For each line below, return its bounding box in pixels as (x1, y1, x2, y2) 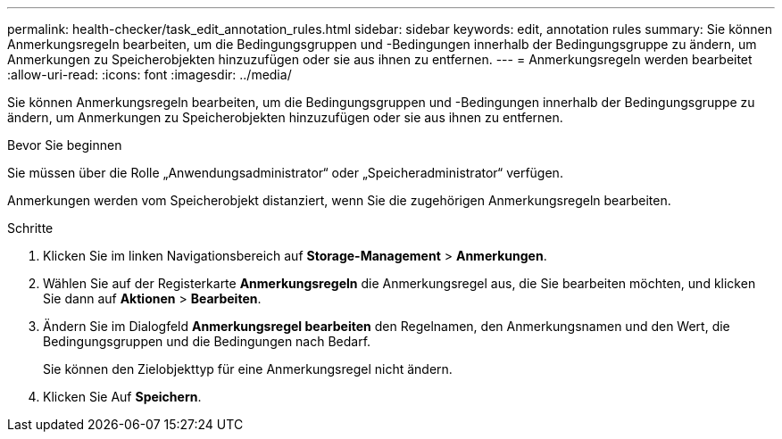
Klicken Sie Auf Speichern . (43, 389, 202, 404)
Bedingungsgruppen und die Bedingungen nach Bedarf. (43, 334, 371, 349)
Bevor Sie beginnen (7, 137, 122, 153)
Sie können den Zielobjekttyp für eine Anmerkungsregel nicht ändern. (43, 361, 453, 377)
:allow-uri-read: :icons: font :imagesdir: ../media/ (7, 67, 292, 82)
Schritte (7, 220, 54, 236)
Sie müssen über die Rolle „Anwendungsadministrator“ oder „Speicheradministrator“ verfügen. (7, 165, 563, 180)
